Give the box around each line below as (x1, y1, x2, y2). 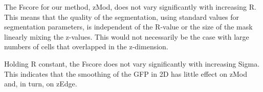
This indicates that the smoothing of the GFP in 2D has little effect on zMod (4, 68, 248, 79)
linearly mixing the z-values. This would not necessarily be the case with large (4, 31, 249, 42)
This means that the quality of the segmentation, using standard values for (4, 11, 239, 22)
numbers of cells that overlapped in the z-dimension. (4, 41, 168, 52)
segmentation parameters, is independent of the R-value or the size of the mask (4, 21, 253, 32)
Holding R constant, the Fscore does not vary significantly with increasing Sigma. (4, 58, 260, 69)
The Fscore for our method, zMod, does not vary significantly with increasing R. (4, 2, 256, 12)
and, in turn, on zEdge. (4, 78, 77, 89)
